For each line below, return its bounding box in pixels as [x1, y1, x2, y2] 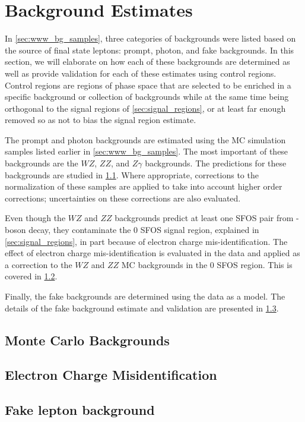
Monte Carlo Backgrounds [5, 330, 170, 349]
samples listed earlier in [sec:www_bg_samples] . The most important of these [5, 145, 288, 158]
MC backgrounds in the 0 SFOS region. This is [121, 258, 293, 270]
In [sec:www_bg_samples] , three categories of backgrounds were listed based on [5, 32, 296, 45]
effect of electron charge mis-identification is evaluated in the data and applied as [5, 247, 300, 259]
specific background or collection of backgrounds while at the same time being [5, 90, 289, 103]
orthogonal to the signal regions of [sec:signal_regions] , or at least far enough [5, 102, 286, 114]
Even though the [5, 212, 66, 224]
